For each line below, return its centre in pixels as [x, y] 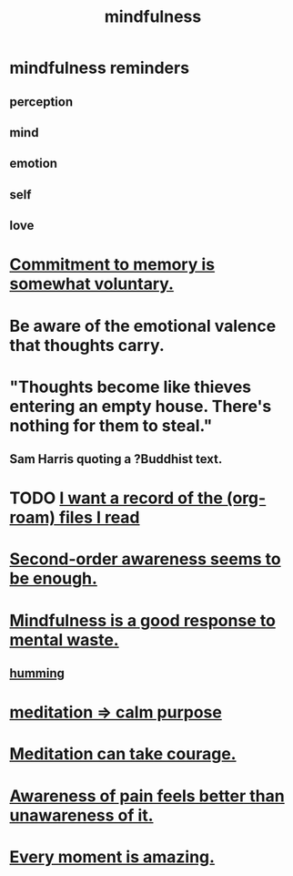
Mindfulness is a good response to [142, 620]
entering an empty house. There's [141, 406]
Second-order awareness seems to [145, 559]
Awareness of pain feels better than [147, 796]
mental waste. [65, 639]
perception [41, 102]
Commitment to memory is [112, 265]
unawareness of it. [81, 815]
